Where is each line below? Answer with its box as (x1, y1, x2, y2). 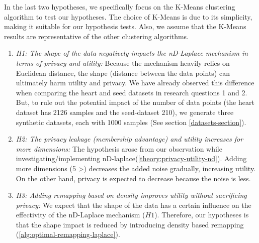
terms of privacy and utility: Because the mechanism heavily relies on (16, 57, 230, 68)
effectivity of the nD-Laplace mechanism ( (16, 209, 145, 220)
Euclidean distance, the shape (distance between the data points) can (16, 67, 230, 78)
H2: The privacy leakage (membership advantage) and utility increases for (16, 134, 243, 144)
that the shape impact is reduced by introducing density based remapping (16, 219, 244, 229)
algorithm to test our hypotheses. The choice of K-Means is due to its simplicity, (4, 11, 252, 22)
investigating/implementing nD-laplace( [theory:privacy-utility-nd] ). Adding (16, 153, 247, 164)
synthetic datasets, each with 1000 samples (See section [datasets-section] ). (16, 116, 246, 127)
